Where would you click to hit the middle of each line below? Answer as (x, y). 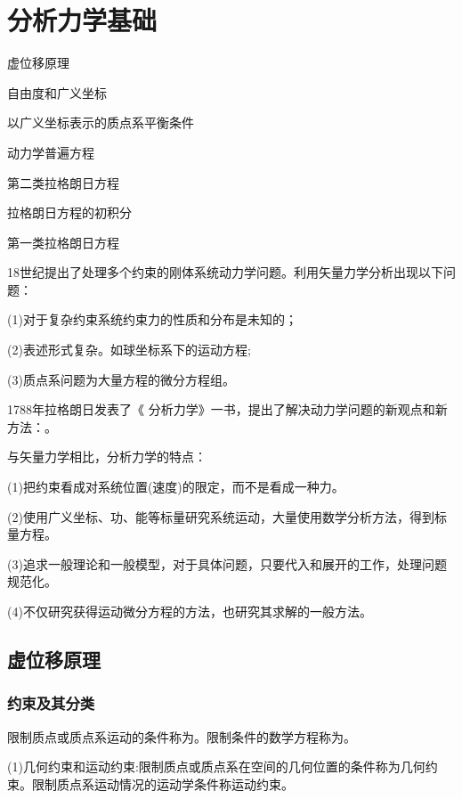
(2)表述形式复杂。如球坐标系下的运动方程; (129, 350)
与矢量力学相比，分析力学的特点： (107, 457)
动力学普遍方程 (51, 152)
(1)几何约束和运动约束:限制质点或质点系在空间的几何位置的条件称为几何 (216, 766)
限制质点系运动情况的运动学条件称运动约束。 (162, 783)
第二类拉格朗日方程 (63, 182)
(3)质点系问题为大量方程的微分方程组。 (121, 379)
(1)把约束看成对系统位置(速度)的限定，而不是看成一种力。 (176, 487)
